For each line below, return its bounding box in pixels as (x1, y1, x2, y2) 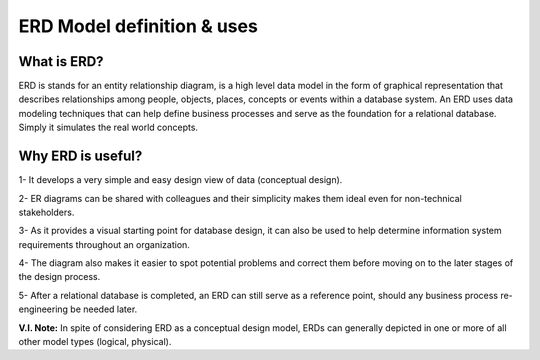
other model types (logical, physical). (18, 336, 172, 348)
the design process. (18, 271, 101, 283)
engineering (18, 303, 69, 315)
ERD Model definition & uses (18, 15, 259, 37)
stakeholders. (18, 206, 75, 218)
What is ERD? (18, 53, 104, 70)
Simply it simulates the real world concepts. (18, 121, 199, 134)
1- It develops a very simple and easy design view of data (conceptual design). (18, 174, 343, 186)
